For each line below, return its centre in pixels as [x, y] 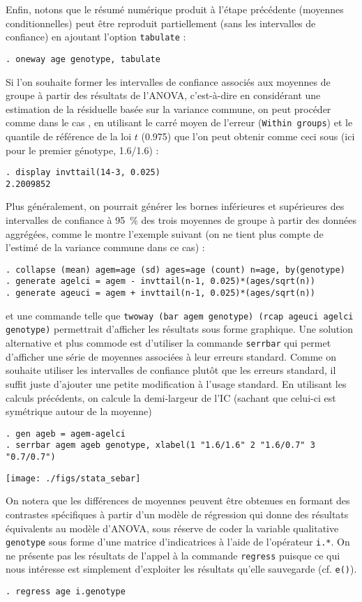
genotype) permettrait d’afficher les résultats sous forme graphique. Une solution [179, 329]
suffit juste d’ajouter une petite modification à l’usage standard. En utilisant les [176, 383]
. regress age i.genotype [66, 592]
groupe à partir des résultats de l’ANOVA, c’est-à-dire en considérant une [163, 95]
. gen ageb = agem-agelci [66, 434]
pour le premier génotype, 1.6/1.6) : [82, 150]
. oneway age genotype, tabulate [83, 59]
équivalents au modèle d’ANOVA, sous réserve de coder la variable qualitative [172, 528]
